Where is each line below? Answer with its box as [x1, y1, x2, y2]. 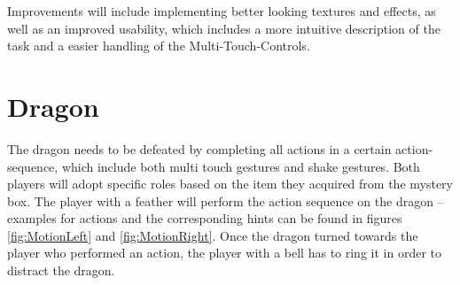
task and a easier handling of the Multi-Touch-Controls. [7, 36, 310, 55]
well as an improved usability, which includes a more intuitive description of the [7, 19, 441, 37]
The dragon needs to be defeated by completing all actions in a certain [7, 139, 392, 158]
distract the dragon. [7, 261, 115, 280]
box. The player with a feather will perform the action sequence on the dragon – [7, 191, 444, 210]
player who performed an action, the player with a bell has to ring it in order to [7, 243, 441, 262]
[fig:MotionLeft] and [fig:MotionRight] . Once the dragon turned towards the [7, 226, 418, 244]
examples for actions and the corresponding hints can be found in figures [7, 209, 402, 227]
